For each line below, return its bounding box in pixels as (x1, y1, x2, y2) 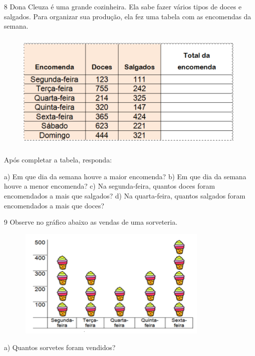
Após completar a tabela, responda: (4, 155, 112, 165)
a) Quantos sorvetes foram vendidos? (4, 342, 116, 352)
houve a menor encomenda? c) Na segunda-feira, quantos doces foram (4, 181, 215, 191)
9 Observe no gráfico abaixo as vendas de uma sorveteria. (4, 217, 177, 227)
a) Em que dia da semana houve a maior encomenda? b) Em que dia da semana (4, 171, 247, 181)
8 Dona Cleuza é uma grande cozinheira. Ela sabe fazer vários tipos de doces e (4, 1, 242, 11)
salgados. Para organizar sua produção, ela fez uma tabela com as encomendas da (4, 11, 252, 21)
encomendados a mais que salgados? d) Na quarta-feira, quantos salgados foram (4, 190, 246, 200)
